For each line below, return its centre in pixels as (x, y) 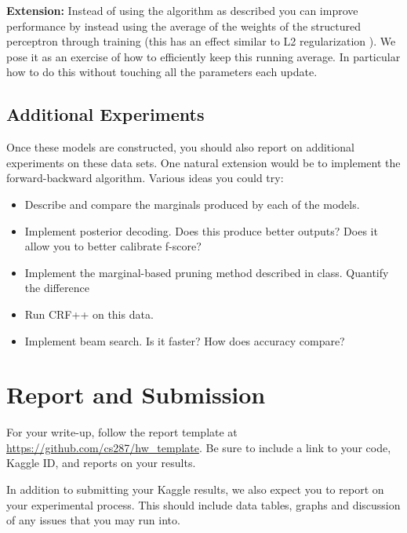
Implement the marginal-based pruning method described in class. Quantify (207, 272)
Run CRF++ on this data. (89, 314)
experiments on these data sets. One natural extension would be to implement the (203, 162)
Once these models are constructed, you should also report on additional (180, 147)
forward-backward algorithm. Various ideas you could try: (145, 178)
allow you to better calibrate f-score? (113, 246)
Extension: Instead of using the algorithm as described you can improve (182, 10)
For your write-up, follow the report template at (122, 432)
